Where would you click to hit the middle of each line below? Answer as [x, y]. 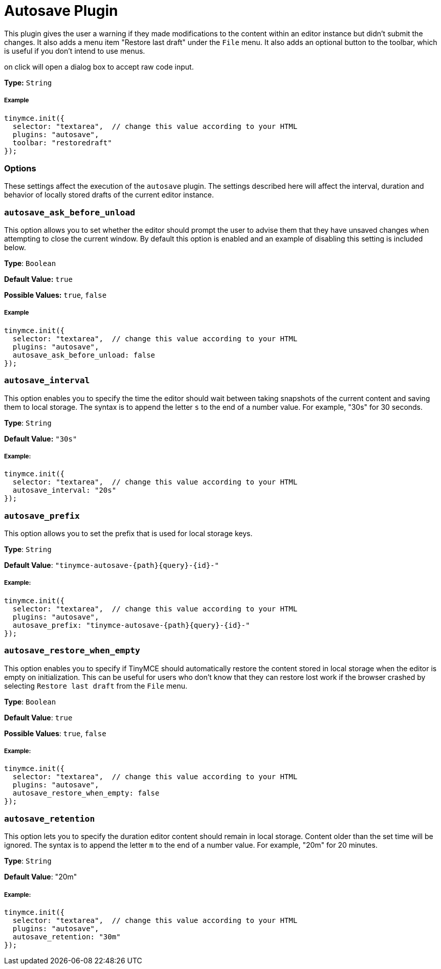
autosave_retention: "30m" [67, 937]
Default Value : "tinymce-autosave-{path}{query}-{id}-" [112, 565]
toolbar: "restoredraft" [62, 142]
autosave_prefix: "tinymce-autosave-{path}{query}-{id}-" [131, 625]
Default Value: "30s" [41, 438]
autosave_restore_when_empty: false [86, 793]
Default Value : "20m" [41, 877]
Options [20, 168]
